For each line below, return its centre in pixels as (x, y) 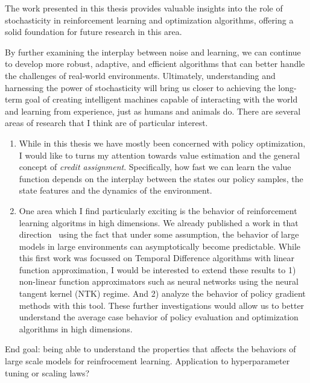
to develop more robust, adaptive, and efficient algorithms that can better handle (155, 64)
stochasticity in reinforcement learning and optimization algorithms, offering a (149, 20)
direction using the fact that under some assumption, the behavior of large (159, 234)
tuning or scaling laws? (47, 372)
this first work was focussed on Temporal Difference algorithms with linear (157, 258)
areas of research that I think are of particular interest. (106, 123)
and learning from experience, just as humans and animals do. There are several (153, 111)
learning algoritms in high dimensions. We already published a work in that (159, 222)
